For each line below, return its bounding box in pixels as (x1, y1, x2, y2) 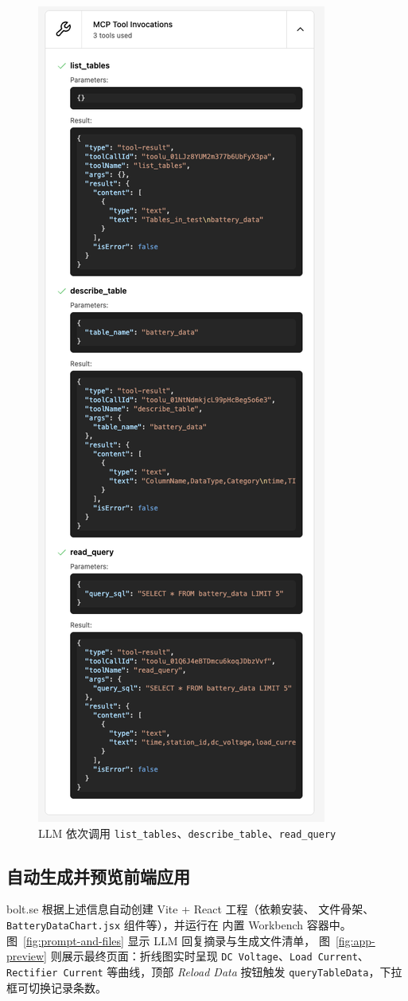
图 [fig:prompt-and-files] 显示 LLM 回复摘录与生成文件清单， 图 (6, 932, 330, 948)
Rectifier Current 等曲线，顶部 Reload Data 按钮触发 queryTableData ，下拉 (6, 963, 402, 979)
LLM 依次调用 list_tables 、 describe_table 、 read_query (38, 824, 336, 841)
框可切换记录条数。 (6, 979, 107, 995)
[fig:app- (335, 932, 375, 948)
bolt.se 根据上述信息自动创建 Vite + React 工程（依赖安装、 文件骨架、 (6, 901, 375, 917)
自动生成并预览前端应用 (6, 863, 190, 888)
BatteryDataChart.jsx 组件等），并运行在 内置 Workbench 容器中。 (6, 917, 352, 933)
